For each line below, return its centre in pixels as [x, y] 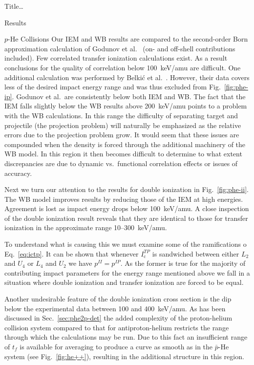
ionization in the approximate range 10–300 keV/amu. [86, 227]
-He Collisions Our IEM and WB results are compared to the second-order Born [128, 39]
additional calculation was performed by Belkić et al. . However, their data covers [127, 77]
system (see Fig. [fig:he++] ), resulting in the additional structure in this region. [124, 356]
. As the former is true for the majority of [183, 263]
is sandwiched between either [196, 253]
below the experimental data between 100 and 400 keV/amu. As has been [115, 308]
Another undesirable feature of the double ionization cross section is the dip [118, 299]
